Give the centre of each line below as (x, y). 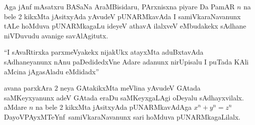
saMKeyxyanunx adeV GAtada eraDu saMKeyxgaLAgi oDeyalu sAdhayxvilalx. (124, 97)
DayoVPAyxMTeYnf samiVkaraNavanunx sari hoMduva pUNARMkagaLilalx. (122, 116)
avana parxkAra (28, 88)
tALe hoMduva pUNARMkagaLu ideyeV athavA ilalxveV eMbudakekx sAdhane (125, 26)
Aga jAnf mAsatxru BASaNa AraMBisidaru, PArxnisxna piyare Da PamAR (119, 6)
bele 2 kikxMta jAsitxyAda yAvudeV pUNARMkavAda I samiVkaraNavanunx (122, 16)
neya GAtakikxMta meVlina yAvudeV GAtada (130, 88)
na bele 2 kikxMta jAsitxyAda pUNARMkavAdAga (114, 107)
